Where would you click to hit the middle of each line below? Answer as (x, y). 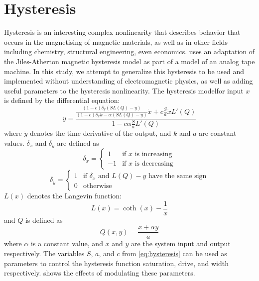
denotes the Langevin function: (74, 196)
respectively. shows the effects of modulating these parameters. (100, 273)
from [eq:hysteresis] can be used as (174, 253)
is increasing (153, 154)
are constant (218, 133)
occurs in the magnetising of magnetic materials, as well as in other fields (116, 42)
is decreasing (154, 163)
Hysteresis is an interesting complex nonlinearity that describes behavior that (122, 32)
